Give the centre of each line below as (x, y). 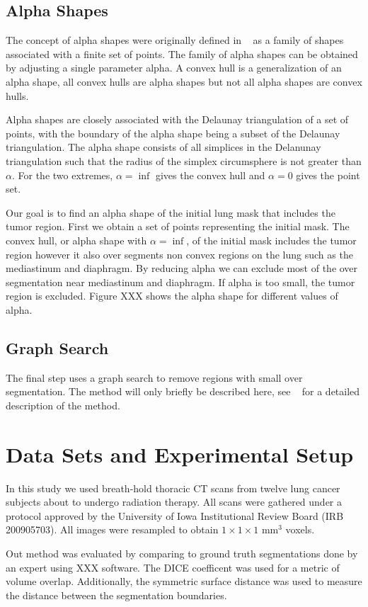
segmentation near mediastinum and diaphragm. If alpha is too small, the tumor (180, 282)
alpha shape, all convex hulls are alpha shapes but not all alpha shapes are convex (184, 81)
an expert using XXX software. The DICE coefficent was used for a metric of (173, 567)
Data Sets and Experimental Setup (180, 454)
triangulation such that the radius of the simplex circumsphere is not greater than (184, 160)
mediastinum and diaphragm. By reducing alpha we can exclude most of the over (182, 268)
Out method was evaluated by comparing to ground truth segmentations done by (182, 553)
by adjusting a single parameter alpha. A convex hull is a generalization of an (174, 68)
